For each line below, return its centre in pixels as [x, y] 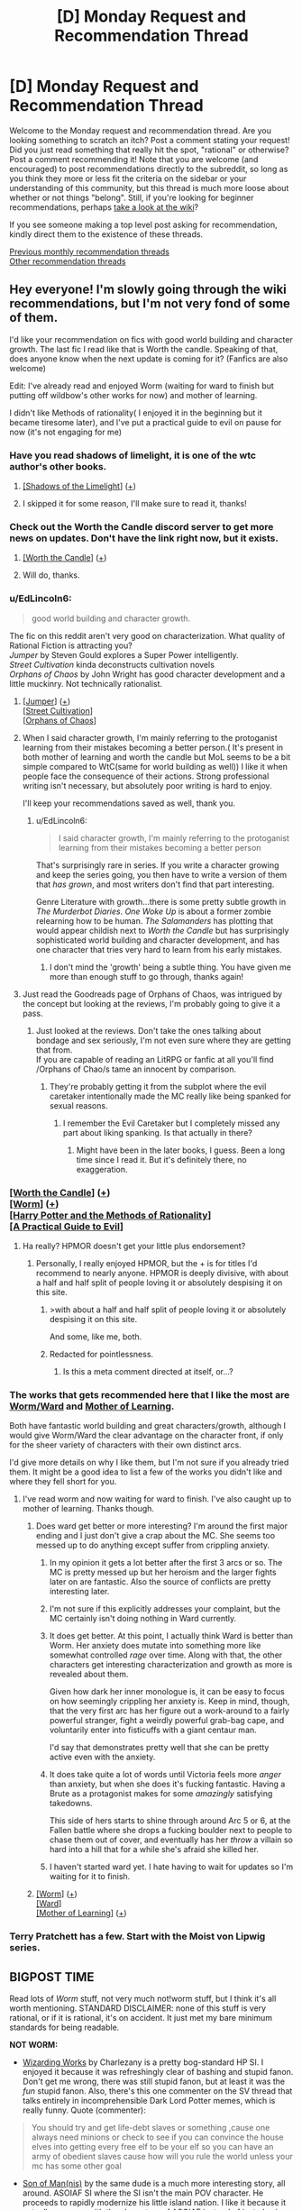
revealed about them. [89, 1675]
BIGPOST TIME [52, 1977]
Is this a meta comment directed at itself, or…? [148, 1371]
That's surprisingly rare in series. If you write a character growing [157, 865]
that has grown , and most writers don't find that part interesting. [155, 884]
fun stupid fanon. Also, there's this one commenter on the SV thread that [157, 2091]
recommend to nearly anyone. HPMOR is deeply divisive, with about [162, 1273]
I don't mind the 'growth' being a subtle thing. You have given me [170, 967]
